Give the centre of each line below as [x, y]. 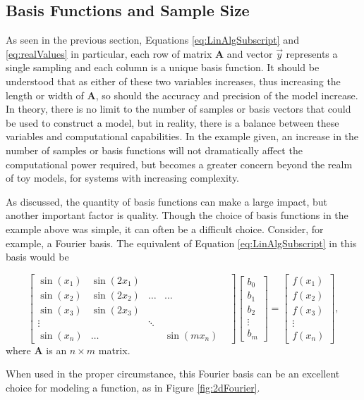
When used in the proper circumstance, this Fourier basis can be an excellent [173, 374]
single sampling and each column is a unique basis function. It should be [163, 67]
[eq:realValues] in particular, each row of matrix [109, 53]
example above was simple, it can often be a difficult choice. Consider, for [165, 229]
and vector [250, 53]
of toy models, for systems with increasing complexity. [123, 178]
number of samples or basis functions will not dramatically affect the [154, 150]
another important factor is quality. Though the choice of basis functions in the [177, 215]
